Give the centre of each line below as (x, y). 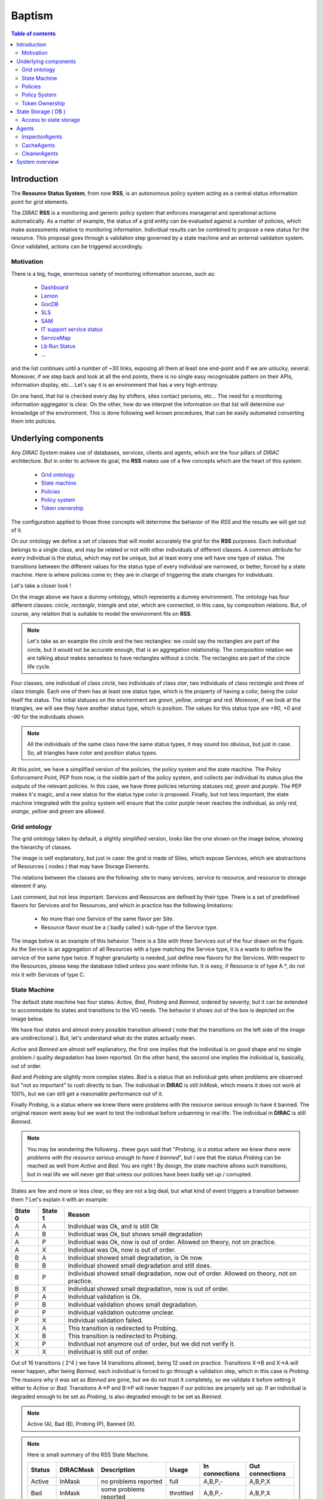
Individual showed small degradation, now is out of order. (149, 1289)
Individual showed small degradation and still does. (140, 1265)
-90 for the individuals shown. (48, 717)
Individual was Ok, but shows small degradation (135, 1234)
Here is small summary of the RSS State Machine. (88, 1455)
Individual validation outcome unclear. (121, 1312)
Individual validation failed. (106, 1320)
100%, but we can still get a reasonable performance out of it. (87, 1094)
